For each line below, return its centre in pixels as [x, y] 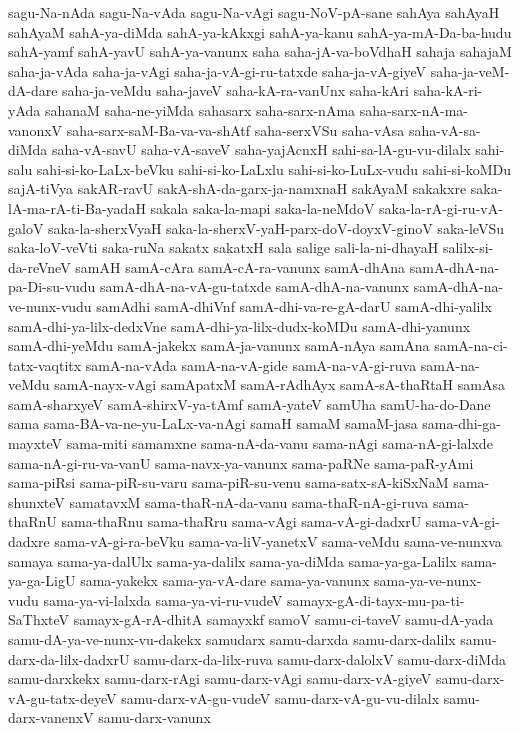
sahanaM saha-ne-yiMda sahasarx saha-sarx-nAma [200, 109]
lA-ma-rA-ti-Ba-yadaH [77, 207]
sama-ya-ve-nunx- [427, 580]
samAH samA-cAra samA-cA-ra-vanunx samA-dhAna [240, 266]
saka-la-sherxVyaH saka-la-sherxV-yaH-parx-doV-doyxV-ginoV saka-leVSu [276, 227]
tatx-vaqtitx [45, 364]
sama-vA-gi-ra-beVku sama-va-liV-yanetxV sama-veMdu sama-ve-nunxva [278, 541]
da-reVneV [39, 266]
